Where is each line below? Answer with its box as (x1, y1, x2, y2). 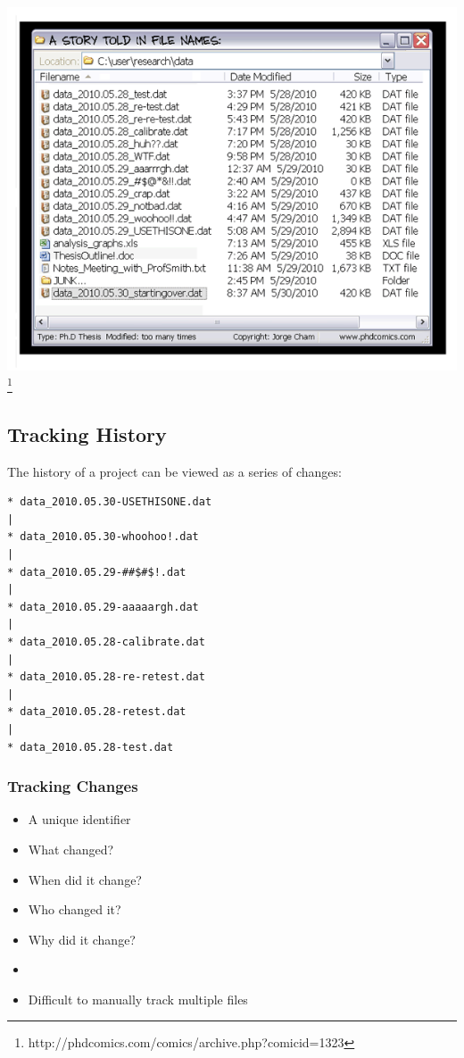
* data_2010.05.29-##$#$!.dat (7, 565, 186, 579)
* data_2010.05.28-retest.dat (7, 705, 186, 719)
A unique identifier (28, 810, 131, 829)
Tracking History (7, 420, 167, 447)
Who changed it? (28, 900, 121, 919)
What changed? (28, 839, 114, 858)
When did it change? (28, 870, 142, 888)
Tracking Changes (7, 775, 138, 797)
